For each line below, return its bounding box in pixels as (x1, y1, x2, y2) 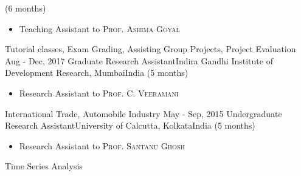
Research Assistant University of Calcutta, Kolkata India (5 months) (5, 119, 255, 132)
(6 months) (5, 2, 46, 14)
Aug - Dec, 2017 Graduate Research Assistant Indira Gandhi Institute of (5, 54, 273, 67)
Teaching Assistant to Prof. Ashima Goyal (19, 22, 180, 35)
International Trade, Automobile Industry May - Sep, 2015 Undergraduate (5, 107, 282, 120)
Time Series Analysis (5, 160, 83, 172)
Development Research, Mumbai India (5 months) (5, 66, 189, 79)
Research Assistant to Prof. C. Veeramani (19, 86, 179, 99)
